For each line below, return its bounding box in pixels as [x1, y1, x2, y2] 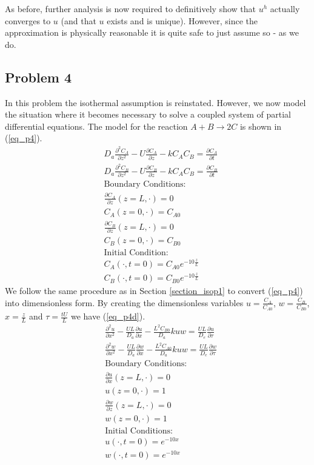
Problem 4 [5, 67, 72, 86]
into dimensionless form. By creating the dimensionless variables [5, 296, 244, 309]
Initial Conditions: [105, 426, 173, 435]
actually [270, 2, 300, 15]
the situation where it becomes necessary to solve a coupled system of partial [5, 108, 291, 121]
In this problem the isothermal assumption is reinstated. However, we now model [5, 96, 306, 109]
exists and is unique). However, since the [107, 14, 258, 27]
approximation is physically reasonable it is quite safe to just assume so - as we [5, 26, 299, 39]
